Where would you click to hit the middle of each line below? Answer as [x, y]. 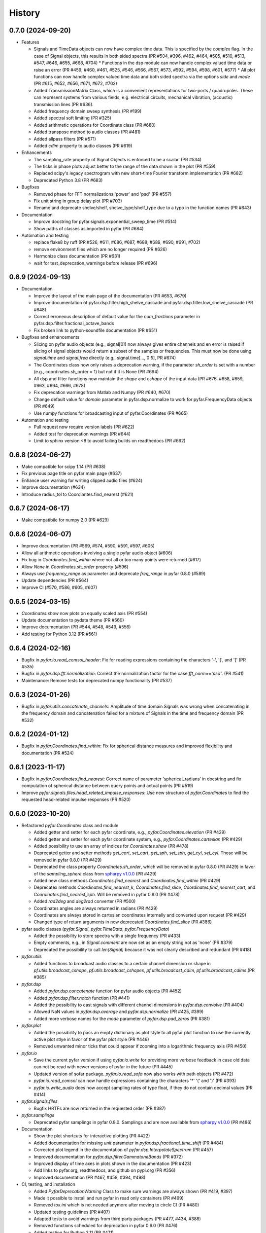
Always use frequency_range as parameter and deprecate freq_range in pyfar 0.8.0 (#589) [114, 573]
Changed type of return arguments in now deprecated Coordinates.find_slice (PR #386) [123, 922]
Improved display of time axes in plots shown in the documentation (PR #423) [113, 1163]
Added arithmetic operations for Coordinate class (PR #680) [95, 125]
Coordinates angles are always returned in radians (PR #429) [96, 908]
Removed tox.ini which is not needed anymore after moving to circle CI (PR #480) [116, 1205]
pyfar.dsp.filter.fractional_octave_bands [74, 324]
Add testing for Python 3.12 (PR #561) [59, 634]
